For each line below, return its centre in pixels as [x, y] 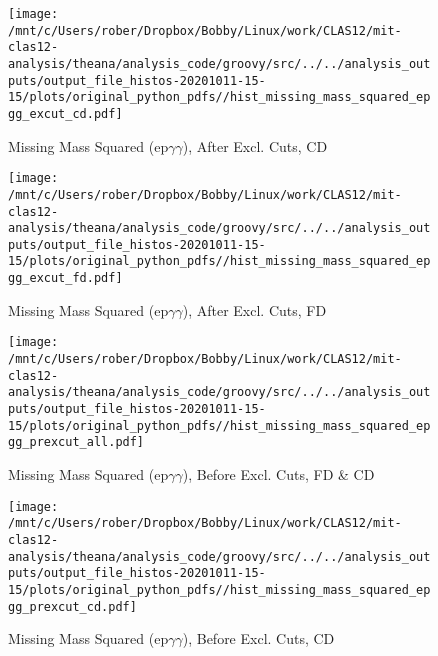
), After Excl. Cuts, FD [254, 309]
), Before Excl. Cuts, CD [258, 638]
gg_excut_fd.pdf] [65, 278]
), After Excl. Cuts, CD [255, 145]
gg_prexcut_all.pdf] [76, 442]
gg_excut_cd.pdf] [65, 113]
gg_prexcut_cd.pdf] [72, 606]
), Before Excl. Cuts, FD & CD [278, 473]
